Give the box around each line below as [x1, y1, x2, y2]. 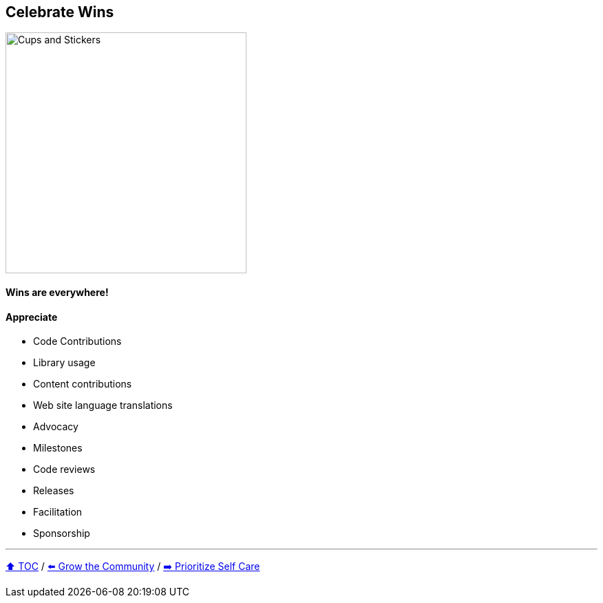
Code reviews [33, 463, 96, 476]
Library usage [33, 357, 96, 369]
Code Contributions [33, 335, 122, 348]
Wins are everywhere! [6, 286, 109, 299]
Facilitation [33, 506, 83, 518]
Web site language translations [33, 399, 173, 412]
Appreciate [6, 310, 58, 323]
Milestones [33, 442, 83, 454]
